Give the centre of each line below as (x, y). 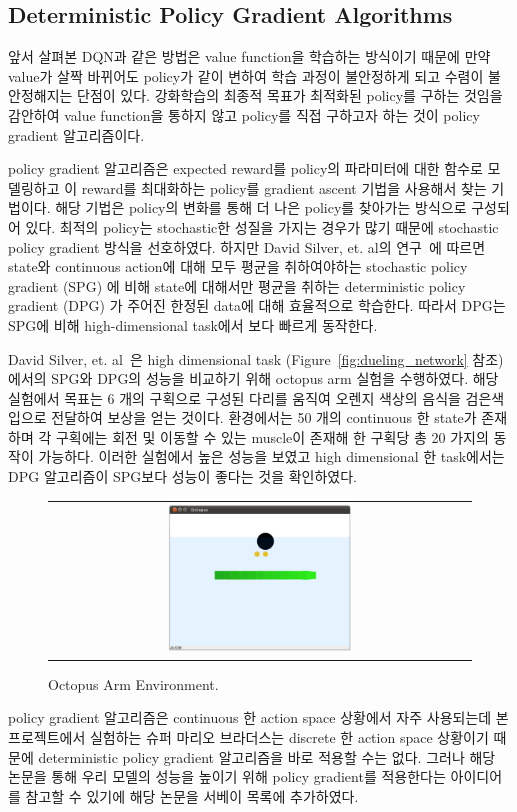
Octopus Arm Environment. (133, 683)
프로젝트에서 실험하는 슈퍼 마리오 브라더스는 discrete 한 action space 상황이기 (248, 737)
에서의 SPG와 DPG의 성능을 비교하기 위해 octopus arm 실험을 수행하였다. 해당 (253, 378)
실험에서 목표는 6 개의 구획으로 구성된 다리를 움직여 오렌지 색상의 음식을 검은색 (256, 397)
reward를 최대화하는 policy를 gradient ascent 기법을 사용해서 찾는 (284, 187)
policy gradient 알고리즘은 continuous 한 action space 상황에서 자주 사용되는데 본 (258, 717)
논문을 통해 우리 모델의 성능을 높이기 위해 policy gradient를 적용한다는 (227, 776)
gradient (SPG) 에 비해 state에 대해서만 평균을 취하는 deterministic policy (237, 285)
